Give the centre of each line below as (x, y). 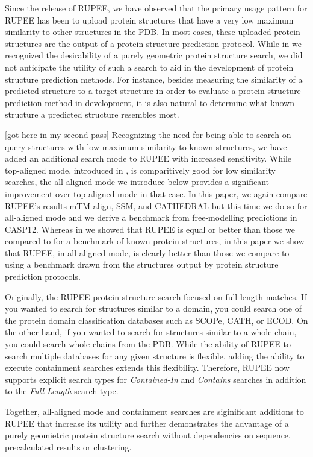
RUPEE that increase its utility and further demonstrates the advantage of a (147, 423)
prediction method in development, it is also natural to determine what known (150, 102)
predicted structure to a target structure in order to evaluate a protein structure (153, 91)
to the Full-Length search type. (62, 391)
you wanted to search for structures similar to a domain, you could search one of (153, 308)
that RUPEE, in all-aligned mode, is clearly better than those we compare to (147, 252)
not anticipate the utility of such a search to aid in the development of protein (149, 67)
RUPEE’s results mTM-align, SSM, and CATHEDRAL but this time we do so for (156, 205)
